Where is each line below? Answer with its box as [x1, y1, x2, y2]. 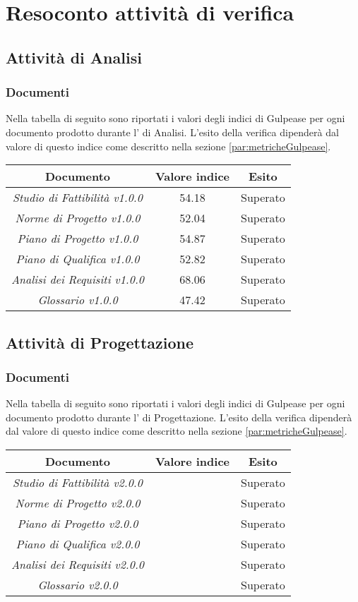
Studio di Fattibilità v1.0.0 [13, 189, 143, 206]
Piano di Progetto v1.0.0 [17, 230, 138, 247]
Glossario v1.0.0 [37, 291, 118, 308]
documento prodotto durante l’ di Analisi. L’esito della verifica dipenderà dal [6, 124, 339, 139]
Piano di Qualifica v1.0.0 [16, 251, 140, 267]
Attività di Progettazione [6, 331, 194, 353]
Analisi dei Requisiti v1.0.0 [11, 271, 144, 288]
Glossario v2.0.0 [37, 576, 118, 593]
